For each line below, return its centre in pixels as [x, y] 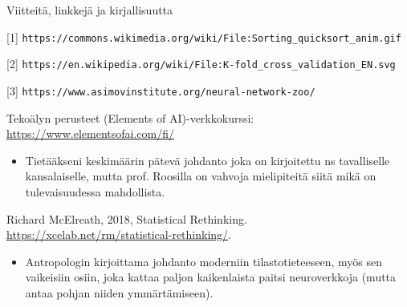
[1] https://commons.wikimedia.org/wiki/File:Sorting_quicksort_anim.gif [204, 36]
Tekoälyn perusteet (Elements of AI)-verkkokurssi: [130, 117]
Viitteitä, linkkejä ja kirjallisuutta [90, 10]
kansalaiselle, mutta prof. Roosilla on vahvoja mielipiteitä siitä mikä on [201, 176]
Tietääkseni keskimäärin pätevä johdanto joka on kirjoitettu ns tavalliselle [208, 160]
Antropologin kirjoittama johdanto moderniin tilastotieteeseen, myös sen [203, 261]
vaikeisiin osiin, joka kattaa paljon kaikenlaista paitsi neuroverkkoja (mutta [211, 277]
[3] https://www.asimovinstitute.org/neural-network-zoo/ [161, 90]
